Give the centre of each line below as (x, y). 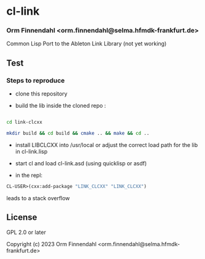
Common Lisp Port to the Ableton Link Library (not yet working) (87, 43)
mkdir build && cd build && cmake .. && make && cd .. (78, 133)
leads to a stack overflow (38, 198)
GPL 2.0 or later (26, 232)
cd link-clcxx (25, 122)
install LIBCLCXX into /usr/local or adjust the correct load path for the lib (106, 145)
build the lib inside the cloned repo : (60, 106)
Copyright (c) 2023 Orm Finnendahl (52, 244)
